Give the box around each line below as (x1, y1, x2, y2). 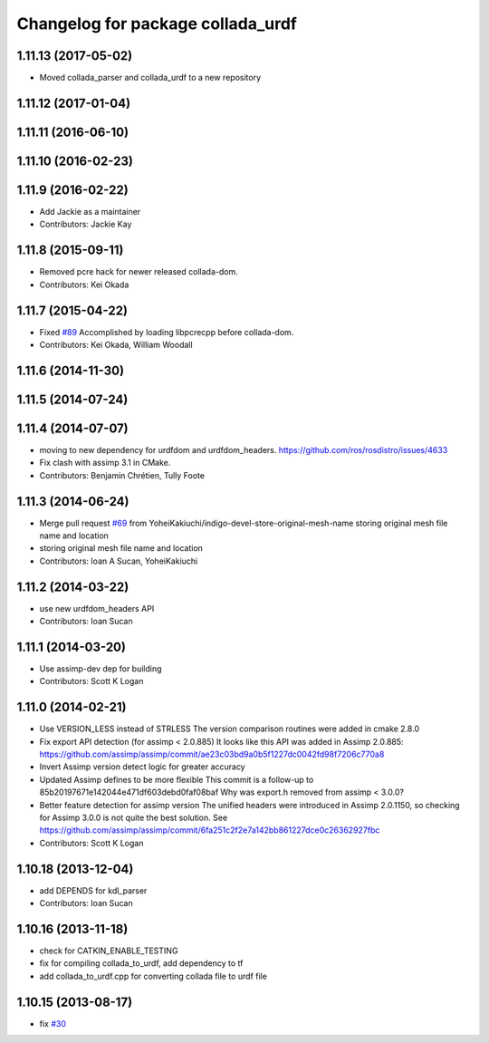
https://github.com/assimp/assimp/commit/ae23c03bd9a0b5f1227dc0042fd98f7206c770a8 (39, 748, 385, 760)
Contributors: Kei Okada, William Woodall (39, 340, 194, 350)
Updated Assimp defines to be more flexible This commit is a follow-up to (39, 774, 314, 785)
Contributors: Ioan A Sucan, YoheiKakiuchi (39, 555, 198, 566)
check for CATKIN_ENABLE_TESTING (39, 945, 178, 956)
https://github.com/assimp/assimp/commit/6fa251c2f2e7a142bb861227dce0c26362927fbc (39, 825, 380, 835)
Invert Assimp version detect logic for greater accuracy (39, 761, 245, 772)
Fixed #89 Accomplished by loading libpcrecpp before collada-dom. (39, 326, 294, 337)
